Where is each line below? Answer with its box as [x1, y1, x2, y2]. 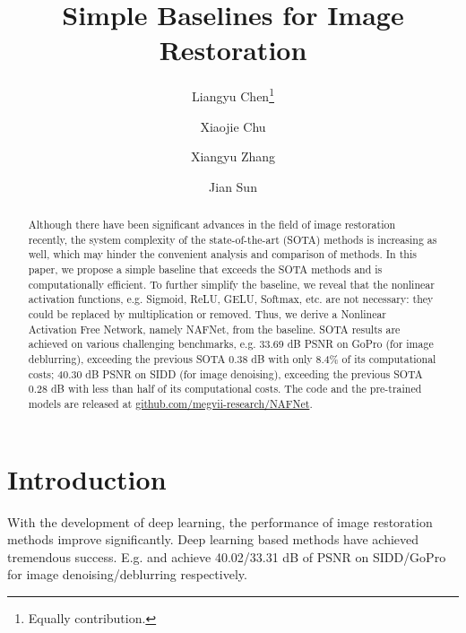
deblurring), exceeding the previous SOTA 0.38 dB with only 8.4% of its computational [28, 351, 436, 367]
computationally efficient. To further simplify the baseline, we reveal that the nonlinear [28, 276, 435, 291]
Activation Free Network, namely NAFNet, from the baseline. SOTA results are [28, 321, 401, 336]
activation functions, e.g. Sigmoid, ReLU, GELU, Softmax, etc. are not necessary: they [28, 291, 434, 307]
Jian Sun [209, 177, 257, 195]
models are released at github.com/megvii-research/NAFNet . [28, 396, 313, 412]
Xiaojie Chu [200, 117, 266, 135]
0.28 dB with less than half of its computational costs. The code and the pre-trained [28, 381, 422, 396]
